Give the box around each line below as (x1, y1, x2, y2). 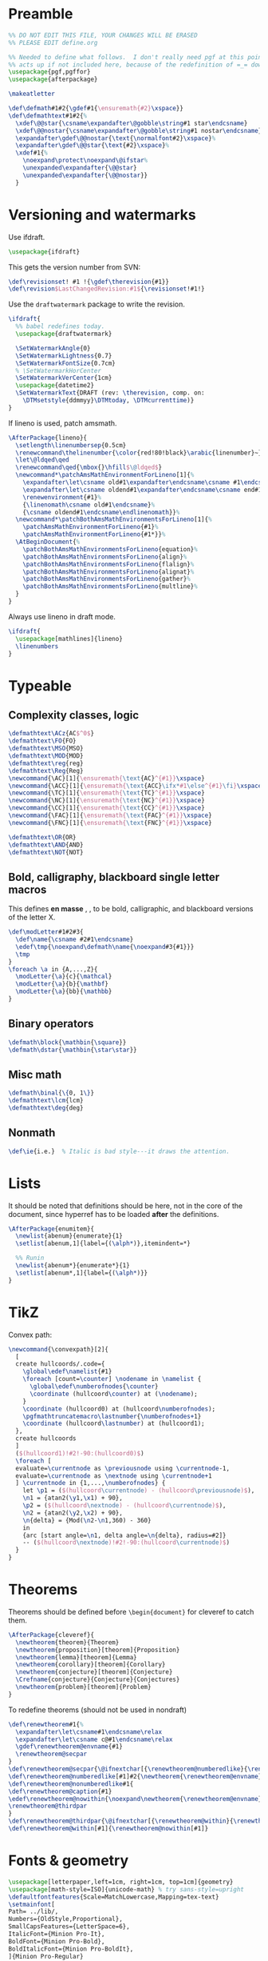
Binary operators (8, 1017, 94, 1031)
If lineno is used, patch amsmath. (8, 418, 117, 428)
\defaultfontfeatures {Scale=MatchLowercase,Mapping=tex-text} (8, 1893, 219, 1901)
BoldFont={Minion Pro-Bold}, (8, 1937, 105, 1945)
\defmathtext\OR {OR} (8, 833, 77, 841)
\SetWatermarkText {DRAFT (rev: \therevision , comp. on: (15, 389, 205, 397)
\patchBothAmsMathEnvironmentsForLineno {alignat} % (22, 567, 195, 576)
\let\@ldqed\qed (15, 456, 69, 464)
